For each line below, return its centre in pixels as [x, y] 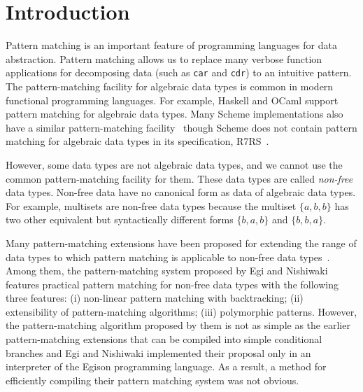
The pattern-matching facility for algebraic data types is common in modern [170, 86]
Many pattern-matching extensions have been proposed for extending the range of [181, 243]
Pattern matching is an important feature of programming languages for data [171, 45]
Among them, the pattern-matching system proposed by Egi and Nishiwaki [167, 271]
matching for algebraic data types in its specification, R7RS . [137, 141]
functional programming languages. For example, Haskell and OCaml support [172, 100]
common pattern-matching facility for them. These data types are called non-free [179, 178]
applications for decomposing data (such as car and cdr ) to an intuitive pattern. [179, 72]
